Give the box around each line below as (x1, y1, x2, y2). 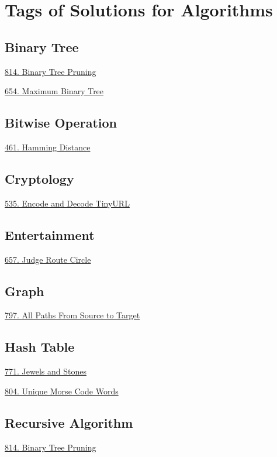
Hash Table (5, 338, 75, 356)
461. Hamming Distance (5, 140, 91, 153)
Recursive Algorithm (5, 413, 133, 431)
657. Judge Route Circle (5, 253, 91, 265)
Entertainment (5, 225, 95, 243)
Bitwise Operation (5, 114, 117, 132)
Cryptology (5, 169, 74, 187)
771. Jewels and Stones (5, 365, 86, 377)
